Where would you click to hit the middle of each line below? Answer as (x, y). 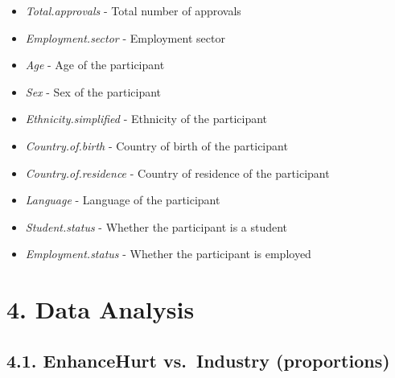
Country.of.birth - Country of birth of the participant (156, 145)
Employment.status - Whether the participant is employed (168, 254)
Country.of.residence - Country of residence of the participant (177, 173)
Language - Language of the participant (123, 200)
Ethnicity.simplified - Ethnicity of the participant (146, 119)
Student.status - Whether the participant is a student (156, 226)
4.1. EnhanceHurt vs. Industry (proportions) (198, 360)
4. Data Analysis (101, 309)
